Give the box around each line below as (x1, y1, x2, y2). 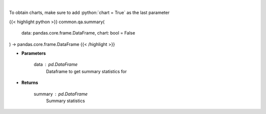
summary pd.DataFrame (33, 91, 88, 97)
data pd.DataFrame (33, 62, 78, 68)
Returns (21, 79, 38, 86)
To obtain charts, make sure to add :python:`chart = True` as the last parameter (9, 10, 170, 16)
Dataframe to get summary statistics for (46, 68, 127, 74)
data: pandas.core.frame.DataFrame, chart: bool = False (21, 30, 135, 36)
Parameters (21, 50, 46, 56)
